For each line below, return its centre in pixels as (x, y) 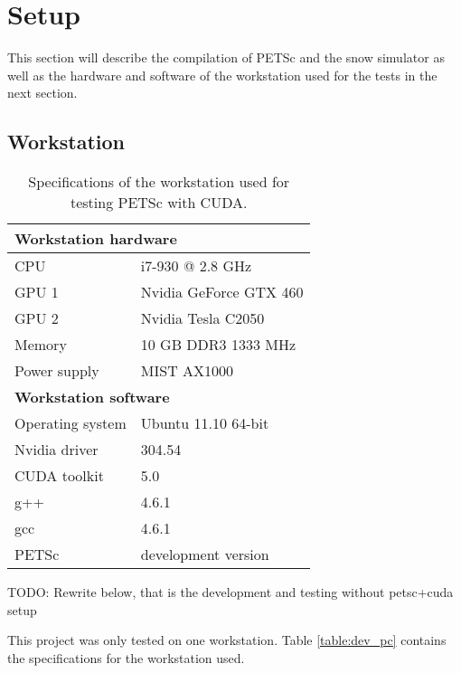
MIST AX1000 (187, 371)
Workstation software (92, 397)
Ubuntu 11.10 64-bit (205, 423)
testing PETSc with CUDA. (159, 203)
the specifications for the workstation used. (126, 657)
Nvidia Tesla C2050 (202, 318)
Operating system (71, 423)
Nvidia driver (56, 450)
